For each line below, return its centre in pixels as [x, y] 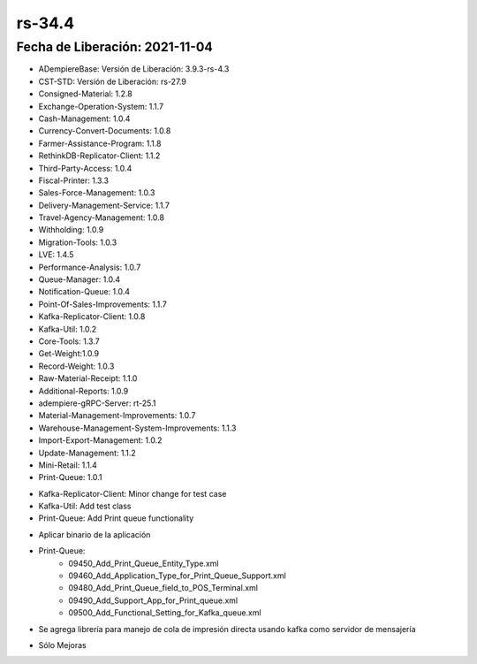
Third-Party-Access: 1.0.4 [85, 168]
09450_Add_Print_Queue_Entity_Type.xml [144, 563]
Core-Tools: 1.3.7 [69, 341]
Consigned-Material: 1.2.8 [85, 94]
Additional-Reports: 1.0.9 [83, 391]
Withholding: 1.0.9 [71, 230]
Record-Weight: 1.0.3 [76, 366]
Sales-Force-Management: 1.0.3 [97, 193]
